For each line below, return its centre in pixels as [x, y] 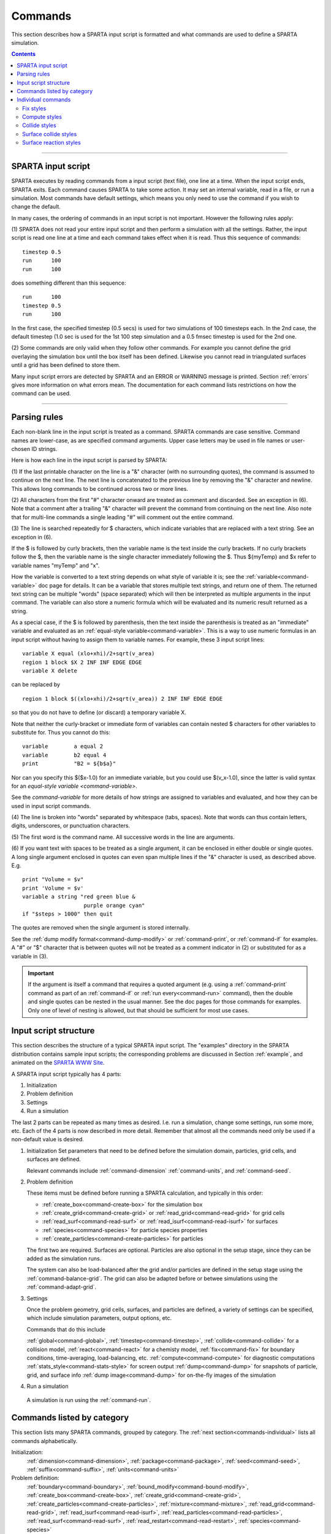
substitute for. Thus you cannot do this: [61, 732]
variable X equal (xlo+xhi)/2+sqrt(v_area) [89, 654]
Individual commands [44, 100]
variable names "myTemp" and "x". [55, 565]
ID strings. [44, 449]
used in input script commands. [51, 806]
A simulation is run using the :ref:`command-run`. [89, 1400]
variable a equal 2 [63, 746]
